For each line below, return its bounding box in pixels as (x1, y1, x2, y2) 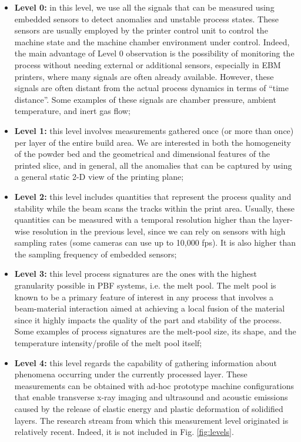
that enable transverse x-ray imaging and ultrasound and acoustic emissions (14, 391, 288, 403)
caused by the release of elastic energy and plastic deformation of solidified (14, 403, 283, 414)
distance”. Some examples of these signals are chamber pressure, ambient (14, 93, 276, 105)
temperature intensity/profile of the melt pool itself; (14, 337, 202, 349)
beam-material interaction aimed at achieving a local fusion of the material (14, 302, 285, 314)
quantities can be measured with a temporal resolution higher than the (14, 213, 270, 226)
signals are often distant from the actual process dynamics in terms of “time (14, 82, 289, 94)
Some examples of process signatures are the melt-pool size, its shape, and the (14, 325, 296, 337)
